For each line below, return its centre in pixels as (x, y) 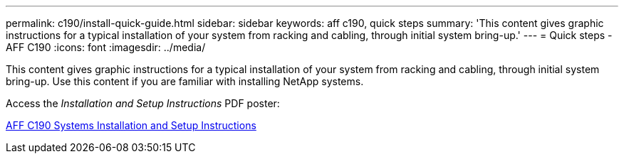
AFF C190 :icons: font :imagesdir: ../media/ (106, 47)
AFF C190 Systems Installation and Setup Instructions (131, 125)
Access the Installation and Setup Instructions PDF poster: (143, 103)
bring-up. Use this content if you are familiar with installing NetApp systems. (185, 81)
